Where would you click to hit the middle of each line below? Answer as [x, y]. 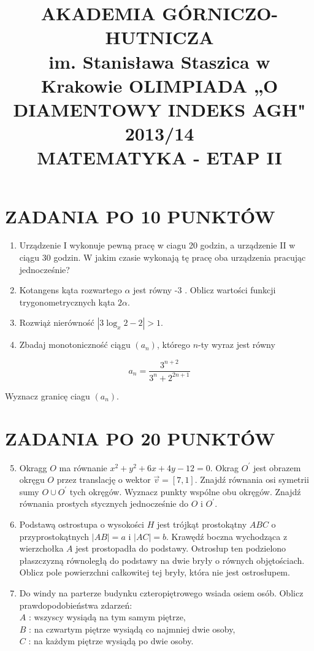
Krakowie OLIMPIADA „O [159, 85]
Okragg [33, 467]
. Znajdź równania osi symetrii [252, 480]
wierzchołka [41, 548]
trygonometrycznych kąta [67, 302]
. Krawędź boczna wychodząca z [227, 536]
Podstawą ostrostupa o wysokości [82, 524]
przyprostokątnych [54, 536]
